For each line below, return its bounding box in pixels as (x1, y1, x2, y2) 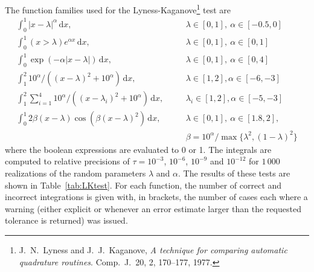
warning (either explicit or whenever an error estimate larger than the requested (5, 202, 301, 215)
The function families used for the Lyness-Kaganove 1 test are (5, 2, 231, 16)
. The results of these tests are (178, 167, 290, 180)
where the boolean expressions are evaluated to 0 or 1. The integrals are (5, 143, 272, 155)
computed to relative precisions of (5, 155, 130, 167)
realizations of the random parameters (5, 167, 146, 180)
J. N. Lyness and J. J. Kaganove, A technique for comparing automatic (19, 244, 287, 256)
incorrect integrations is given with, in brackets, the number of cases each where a (5, 190, 308, 203)
